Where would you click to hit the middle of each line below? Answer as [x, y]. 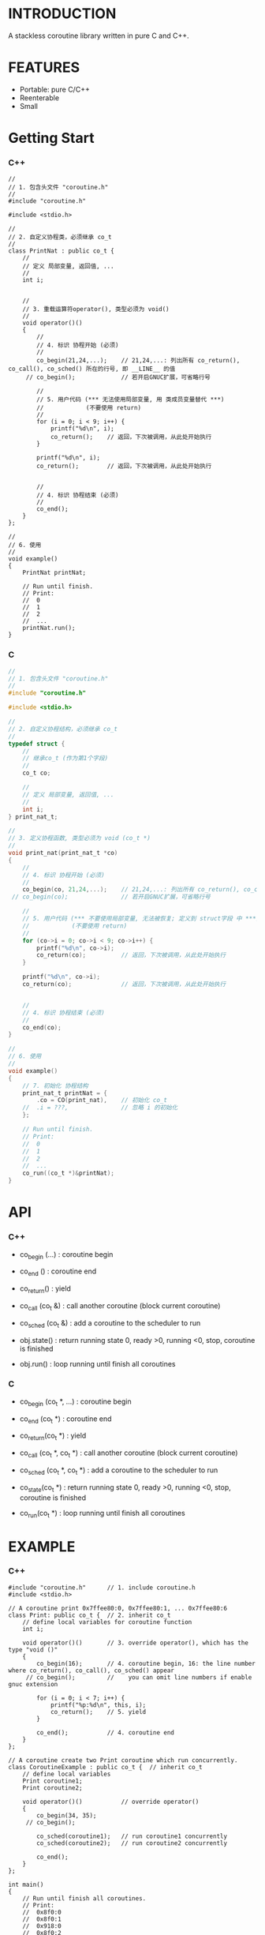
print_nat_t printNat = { [65, 1093]
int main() [26, 1884]
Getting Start [51, 138]
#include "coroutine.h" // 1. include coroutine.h [102, 1588]
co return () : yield [45, 1289]
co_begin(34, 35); [67, 1815]
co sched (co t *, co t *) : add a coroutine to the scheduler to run [119, 1471]
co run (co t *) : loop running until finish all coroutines [102, 1514]
